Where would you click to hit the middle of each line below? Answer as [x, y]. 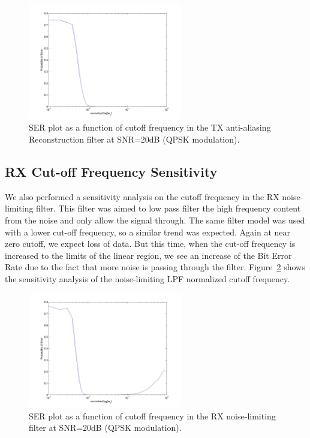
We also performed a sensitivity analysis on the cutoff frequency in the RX [142, 196]
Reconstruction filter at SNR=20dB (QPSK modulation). [134, 139]
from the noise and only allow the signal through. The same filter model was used [155, 220]
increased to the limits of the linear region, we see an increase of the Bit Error [148, 255]
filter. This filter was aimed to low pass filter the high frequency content [168, 208]
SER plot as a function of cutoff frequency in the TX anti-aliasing [150, 127]
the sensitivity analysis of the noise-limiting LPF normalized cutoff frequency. [148, 278]
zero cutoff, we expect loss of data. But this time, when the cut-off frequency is [150, 244]
